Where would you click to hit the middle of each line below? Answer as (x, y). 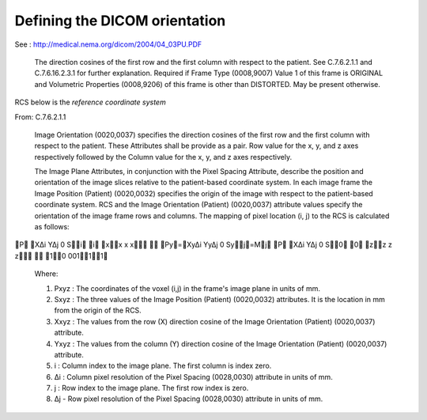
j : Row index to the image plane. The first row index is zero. (151, 388)
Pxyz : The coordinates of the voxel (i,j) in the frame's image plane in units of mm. (187, 288)
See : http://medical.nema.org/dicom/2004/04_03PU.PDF (108, 44)
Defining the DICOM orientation (120, 21)
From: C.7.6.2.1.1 (40, 117)
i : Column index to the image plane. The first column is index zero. (163, 366)
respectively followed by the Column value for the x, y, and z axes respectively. (163, 157)
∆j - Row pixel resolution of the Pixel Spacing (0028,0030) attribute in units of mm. (189, 399)
